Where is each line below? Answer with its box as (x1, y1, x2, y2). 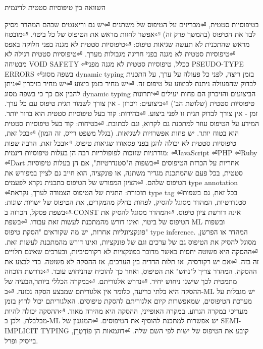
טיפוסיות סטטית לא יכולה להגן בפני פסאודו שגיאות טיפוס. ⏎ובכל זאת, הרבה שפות (5, 137, 237, 148)
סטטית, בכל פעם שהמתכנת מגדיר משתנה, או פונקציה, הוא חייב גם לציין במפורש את (5, 167, 243, 178)
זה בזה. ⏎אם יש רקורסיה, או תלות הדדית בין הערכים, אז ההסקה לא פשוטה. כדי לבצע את (5, 256, 259, 266)
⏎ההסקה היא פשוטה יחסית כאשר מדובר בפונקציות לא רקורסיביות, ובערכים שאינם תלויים (5, 246, 258, 257)
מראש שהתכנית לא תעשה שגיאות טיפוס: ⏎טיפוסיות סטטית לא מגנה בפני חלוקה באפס (5, 38, 250, 49)
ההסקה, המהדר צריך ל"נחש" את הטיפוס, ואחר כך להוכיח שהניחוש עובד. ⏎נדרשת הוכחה (5, 266, 257, 276)
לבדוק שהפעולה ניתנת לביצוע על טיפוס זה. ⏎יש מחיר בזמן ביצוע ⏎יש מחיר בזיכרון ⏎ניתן (5, 78, 256, 89)
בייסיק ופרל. (5, 335, 38, 345)
